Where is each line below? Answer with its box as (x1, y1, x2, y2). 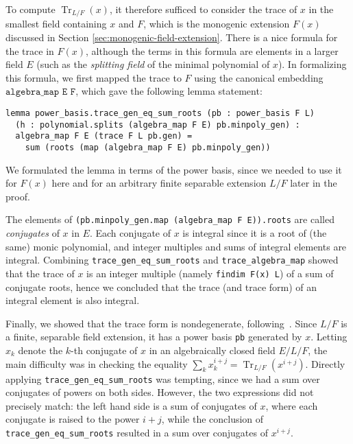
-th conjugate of (71, 343, 138, 358)
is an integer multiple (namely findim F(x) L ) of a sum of (86, 266, 334, 280)
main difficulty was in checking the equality (5, 356, 188, 371)
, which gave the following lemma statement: (75, 84, 263, 98)
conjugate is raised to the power (5, 412, 140, 426)
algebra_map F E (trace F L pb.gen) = (15, 131, 193, 141)
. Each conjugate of (89, 226, 171, 240)
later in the (290, 176, 337, 190)
